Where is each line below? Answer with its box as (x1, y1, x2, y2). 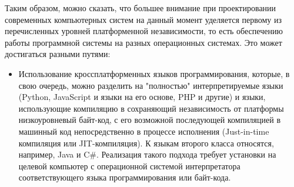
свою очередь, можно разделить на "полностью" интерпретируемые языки (18, 79, 283, 91)
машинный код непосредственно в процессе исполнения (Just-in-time (18, 125, 269, 137)
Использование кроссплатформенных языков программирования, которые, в (18, 67, 290, 79)
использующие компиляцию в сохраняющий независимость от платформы (18, 102, 284, 114)
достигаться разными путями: (5, 48, 111, 60)
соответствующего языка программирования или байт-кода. (18, 171, 231, 183)
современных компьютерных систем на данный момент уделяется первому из (5, 13, 282, 25)
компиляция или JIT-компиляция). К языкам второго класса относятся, (18, 136, 274, 149)
